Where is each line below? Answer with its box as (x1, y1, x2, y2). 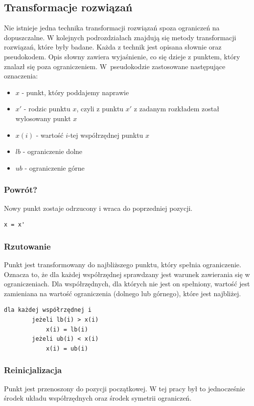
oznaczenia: (4, 71, 38, 81)
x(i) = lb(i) (46, 326, 88, 333)
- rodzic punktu (23, 103, 70, 114)
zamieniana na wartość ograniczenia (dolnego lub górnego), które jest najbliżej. (4, 288, 241, 298)
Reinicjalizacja (4, 364, 62, 376)
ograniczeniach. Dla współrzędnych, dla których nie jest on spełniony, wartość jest (4, 279, 250, 289)
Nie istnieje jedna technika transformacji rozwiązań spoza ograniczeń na (4, 23, 220, 33)
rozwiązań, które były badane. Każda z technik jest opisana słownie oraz (4, 42, 222, 52)
